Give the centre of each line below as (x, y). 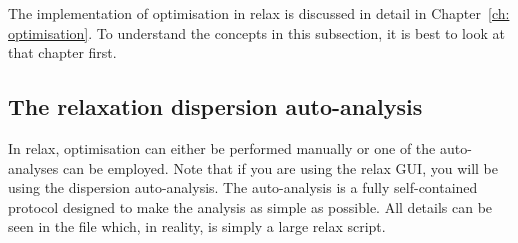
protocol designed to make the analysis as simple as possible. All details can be (250, 206)
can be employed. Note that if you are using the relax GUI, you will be (280, 167)
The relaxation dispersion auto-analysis (215, 106)
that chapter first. (62, 52)
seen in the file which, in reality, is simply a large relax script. (197, 226)
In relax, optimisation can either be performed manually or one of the (222, 147)
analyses (33, 167)
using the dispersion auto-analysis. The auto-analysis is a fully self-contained (243, 187)
